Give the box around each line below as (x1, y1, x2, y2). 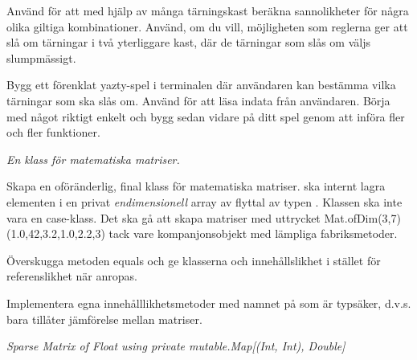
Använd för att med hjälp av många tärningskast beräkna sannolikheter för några (6, 2, 409, 18)
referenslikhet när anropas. (6, 268, 137, 284)
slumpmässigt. (6, 49, 76, 66)
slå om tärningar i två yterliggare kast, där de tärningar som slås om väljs (6, 34, 370, 51)
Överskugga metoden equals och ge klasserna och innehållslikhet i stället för (6, 252, 381, 268)
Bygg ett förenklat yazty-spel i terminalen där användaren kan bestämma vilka (6, 76, 396, 93)
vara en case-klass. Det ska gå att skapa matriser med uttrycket (6, 209, 321, 226)
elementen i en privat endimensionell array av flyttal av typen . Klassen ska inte (6, 193, 403, 210)
